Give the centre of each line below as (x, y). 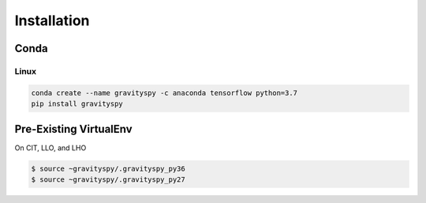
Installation (52, 20)
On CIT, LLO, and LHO (50, 148)
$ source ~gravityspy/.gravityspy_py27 (108, 179)
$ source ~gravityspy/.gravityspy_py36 (108, 168)
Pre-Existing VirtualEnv (74, 129)
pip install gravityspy (77, 104)
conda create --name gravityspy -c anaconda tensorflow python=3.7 (164, 93)
